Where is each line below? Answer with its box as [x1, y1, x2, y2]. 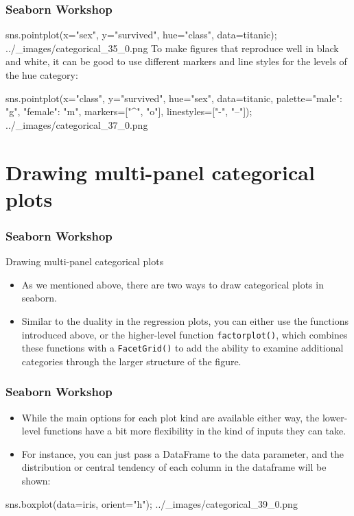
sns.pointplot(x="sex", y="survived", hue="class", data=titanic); [5, 27, 277, 42]
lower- [322, 410, 348, 424]
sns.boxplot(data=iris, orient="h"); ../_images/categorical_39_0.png [5, 496, 298, 511]
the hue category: [5, 68, 78, 82]
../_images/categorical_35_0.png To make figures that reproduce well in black [5, 40, 339, 55]
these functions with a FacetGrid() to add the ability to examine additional [21, 341, 344, 355]
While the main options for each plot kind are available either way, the [21, 410, 320, 424]
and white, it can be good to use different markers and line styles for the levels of [5, 54, 347, 69]
